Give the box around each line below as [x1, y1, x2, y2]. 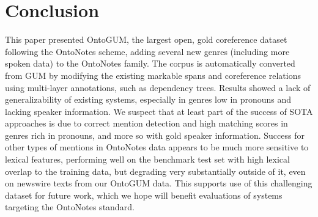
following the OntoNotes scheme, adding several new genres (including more [5, 45, 290, 57]
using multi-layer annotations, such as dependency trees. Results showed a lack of [5, 81, 311, 94]
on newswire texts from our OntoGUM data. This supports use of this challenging [5, 177, 312, 189]
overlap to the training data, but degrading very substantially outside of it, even [5, 164, 306, 177]
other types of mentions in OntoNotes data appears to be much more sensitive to [5, 141, 309, 153]
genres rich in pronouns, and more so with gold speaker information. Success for [5, 128, 305, 141]
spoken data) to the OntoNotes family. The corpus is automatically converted [5, 57, 295, 70]
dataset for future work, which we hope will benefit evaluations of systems [5, 188, 283, 201]
